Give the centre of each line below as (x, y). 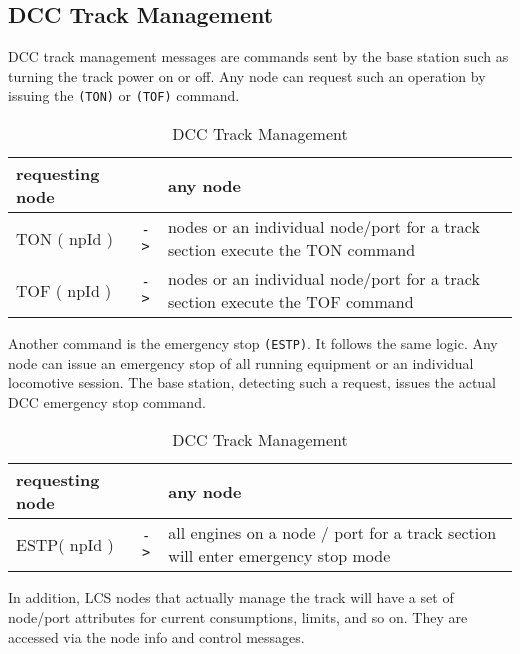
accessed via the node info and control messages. (156, 636)
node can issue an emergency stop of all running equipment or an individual (241, 362)
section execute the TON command (291, 250)
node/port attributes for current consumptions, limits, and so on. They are (238, 617)
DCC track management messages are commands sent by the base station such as (258, 56)
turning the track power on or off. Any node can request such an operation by (247, 75)
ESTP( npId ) (65, 544)
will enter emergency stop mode (279, 556)
